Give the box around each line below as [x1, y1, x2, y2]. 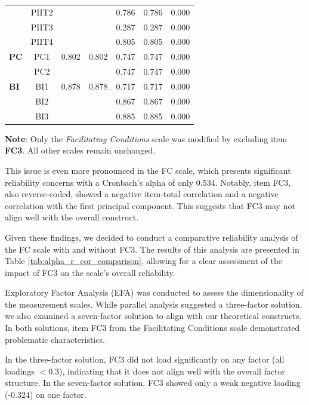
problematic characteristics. [5, 333, 105, 345]
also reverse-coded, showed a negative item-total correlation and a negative [5, 188, 279, 200]
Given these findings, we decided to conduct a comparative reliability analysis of [5, 231, 298, 243]
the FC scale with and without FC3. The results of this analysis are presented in [5, 243, 299, 255]
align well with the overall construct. [5, 211, 139, 223]
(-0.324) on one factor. [5, 388, 86, 401]
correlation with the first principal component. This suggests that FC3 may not [5, 199, 295, 211]
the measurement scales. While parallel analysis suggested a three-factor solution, [5, 297, 302, 310]
